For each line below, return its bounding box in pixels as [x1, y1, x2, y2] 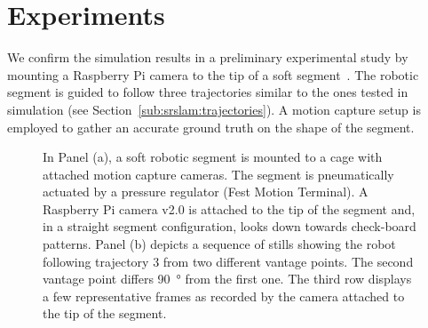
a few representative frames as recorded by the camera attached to [43, 286, 405, 305]
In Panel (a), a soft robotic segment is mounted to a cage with [43, 148, 383, 166]
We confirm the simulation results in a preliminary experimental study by [7, 48, 408, 67]
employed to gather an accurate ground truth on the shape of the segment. [7, 117, 415, 136]
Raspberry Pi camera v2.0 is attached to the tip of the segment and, [43, 199, 416, 218]
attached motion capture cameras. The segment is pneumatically [43, 164, 394, 183]
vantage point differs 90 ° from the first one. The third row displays [43, 269, 412, 288]
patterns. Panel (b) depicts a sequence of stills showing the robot [43, 235, 396, 253]
